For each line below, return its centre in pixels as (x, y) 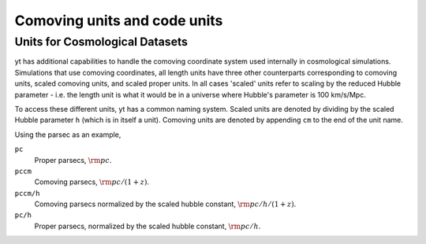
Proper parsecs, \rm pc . (73, 160)
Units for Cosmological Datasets (101, 42)
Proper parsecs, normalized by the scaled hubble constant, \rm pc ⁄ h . (148, 226)
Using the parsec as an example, (68, 135)
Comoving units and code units (119, 20)
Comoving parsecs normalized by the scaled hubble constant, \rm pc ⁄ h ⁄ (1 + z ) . (165, 204)
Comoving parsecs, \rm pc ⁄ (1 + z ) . (92, 182)
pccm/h (27, 193)
